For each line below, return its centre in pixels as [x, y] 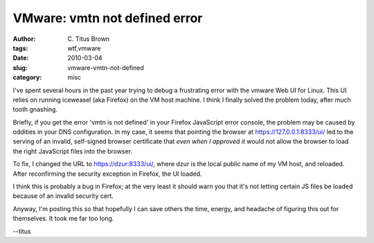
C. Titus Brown [89, 39]
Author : [24, 39]
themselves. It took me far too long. [63, 219]
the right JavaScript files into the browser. [73, 151]
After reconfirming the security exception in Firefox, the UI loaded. [107, 174]
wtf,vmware [84, 48]
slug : [20, 67]
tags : [20, 48]
